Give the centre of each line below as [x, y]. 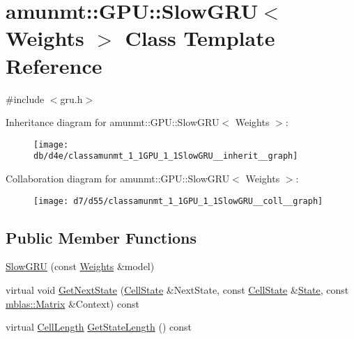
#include [25, 98]
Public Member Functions [101, 237]
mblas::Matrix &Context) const [72, 303]
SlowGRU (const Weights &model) [80, 266]
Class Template [200, 38]
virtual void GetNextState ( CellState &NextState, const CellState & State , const [177, 290]
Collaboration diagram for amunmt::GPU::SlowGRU [118, 178]
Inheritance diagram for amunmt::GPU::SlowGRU [113, 122]
